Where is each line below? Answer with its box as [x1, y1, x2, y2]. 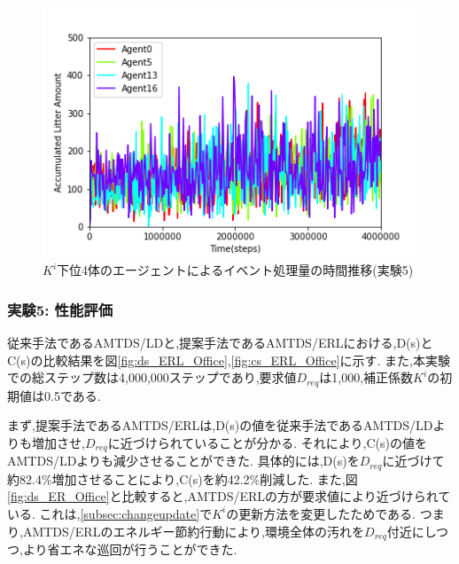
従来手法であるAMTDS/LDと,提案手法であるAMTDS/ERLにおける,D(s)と [7, 333, 433, 352]
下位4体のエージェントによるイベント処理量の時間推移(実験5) [57, 261, 414, 279]
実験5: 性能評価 [7, 298, 113, 320]
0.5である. [43, 386, 101, 404]
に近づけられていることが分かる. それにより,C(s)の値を [107, 433, 427, 451]
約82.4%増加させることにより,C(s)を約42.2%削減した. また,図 [7, 469, 358, 488]
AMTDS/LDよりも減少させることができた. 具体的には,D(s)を [7, 451, 360, 470]
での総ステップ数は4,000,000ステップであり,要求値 [7, 368, 297, 387]
